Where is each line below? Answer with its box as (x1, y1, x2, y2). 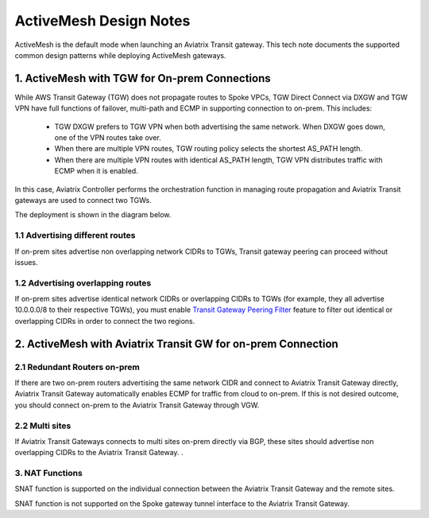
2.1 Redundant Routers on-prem (14, 361, 141, 372)
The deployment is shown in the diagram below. (14, 210, 172, 220)
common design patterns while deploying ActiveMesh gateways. (14, 50, 226, 60)
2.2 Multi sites (14, 420, 71, 431)
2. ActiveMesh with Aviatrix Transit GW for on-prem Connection (14, 337, 339, 350)
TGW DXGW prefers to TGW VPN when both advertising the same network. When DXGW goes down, (54, 122, 385, 131)
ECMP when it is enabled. (54, 166, 138, 176)
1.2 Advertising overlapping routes (14, 277, 152, 288)
